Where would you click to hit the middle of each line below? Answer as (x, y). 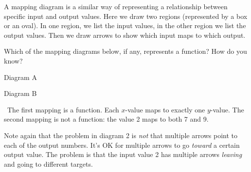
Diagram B (20, 93)
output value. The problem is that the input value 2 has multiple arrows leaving (123, 154)
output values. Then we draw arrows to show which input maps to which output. (125, 35)
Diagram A (20, 77)
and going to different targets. (48, 164)
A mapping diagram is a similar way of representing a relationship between (116, 6)
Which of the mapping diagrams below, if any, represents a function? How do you (125, 51)
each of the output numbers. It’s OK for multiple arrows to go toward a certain (122, 145)
